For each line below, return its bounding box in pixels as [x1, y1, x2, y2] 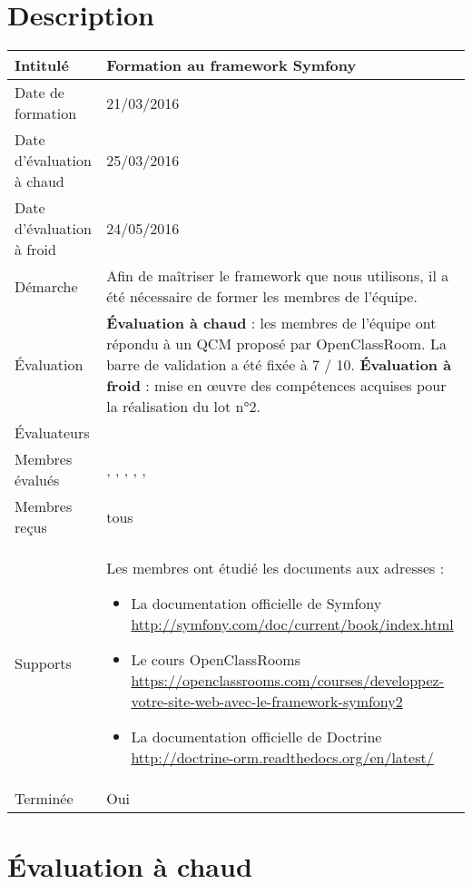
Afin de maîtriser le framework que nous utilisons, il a [106, 265, 449, 287]
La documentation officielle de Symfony [131, 593, 382, 614]
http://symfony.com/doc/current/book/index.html [131, 614, 454, 635]
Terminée [15, 788, 74, 810]
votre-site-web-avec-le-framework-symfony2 [131, 691, 403, 712]
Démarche [15, 275, 78, 297]
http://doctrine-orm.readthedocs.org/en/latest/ [131, 747, 434, 769]
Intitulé [15, 54, 69, 76]
